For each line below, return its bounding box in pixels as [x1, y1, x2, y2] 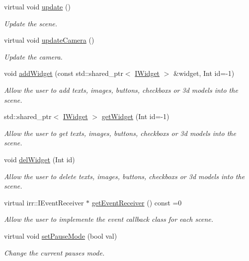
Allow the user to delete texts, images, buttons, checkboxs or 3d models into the [4, 171, 245, 181]
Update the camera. [4, 51, 63, 62]
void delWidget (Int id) [4, 154, 75, 164]
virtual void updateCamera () [4, 35, 94, 45]
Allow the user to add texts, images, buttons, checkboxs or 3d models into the [4, 84, 238, 95]
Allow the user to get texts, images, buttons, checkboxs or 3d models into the [4, 128, 236, 138]
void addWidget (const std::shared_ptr [4, 68, 123, 78]
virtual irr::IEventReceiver [4, 197, 84, 207]
